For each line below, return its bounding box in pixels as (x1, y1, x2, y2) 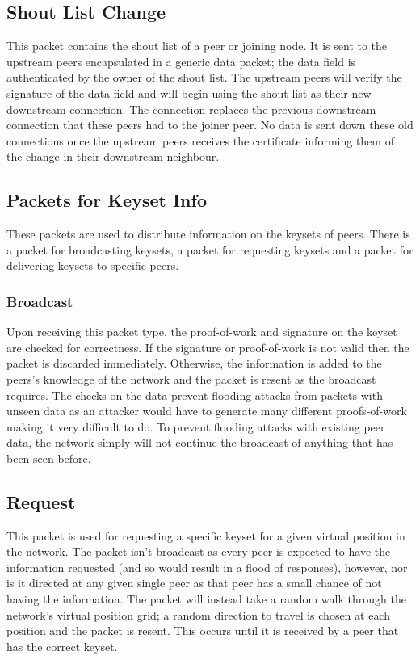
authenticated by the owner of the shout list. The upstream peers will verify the (6, 69, 402, 86)
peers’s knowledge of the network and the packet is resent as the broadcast (6, 370, 376, 387)
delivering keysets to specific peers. (6, 257, 179, 274)
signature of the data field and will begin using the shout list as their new (6, 84, 372, 101)
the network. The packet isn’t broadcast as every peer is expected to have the (6, 543, 391, 560)
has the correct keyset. (6, 637, 118, 654)
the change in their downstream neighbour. (6, 148, 220, 165)
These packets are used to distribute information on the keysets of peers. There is (6, 225, 410, 242)
